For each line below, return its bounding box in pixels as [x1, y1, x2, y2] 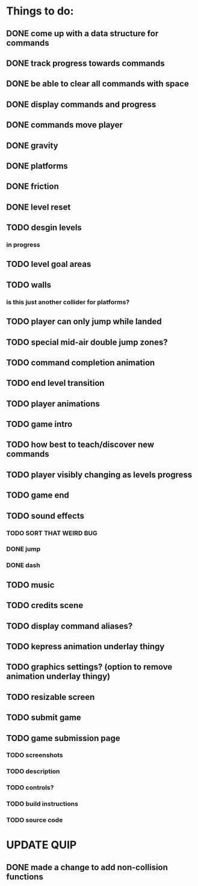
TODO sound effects [6, 510, 84, 521]
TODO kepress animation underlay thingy [6, 641, 165, 652]
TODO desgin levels [6, 222, 82, 233]
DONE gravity [6, 140, 58, 150]
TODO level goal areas [6, 259, 91, 269]
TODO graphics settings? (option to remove [6, 662, 173, 672]
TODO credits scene [6, 600, 84, 611]
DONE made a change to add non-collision [6, 862, 169, 872]
